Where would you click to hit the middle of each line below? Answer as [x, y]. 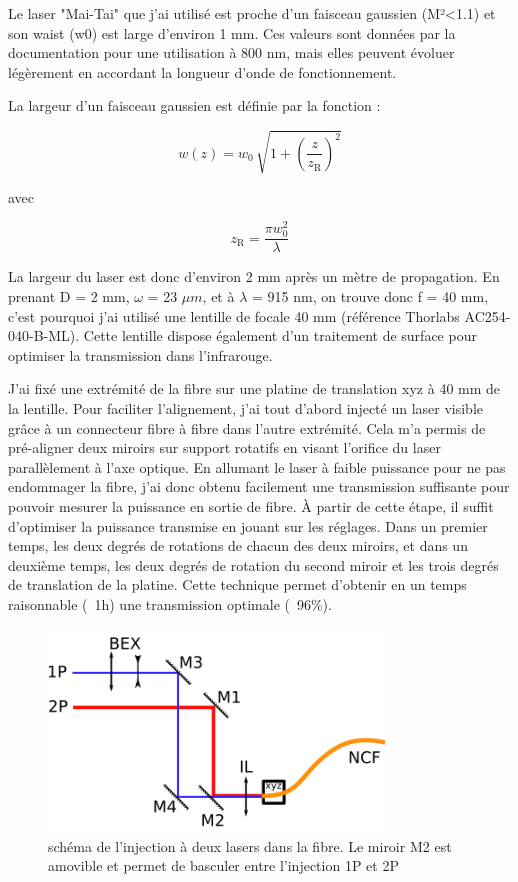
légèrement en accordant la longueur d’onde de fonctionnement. [202, 71]
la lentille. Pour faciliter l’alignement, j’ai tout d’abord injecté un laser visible [246, 407]
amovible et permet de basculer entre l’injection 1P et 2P [223, 865]
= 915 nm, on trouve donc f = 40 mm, [370, 295]
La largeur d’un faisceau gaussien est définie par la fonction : [194, 105]
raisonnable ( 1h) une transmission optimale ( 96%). [170, 603]
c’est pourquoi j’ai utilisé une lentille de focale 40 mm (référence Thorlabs [234, 315]
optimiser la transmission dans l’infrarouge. [140, 354]
